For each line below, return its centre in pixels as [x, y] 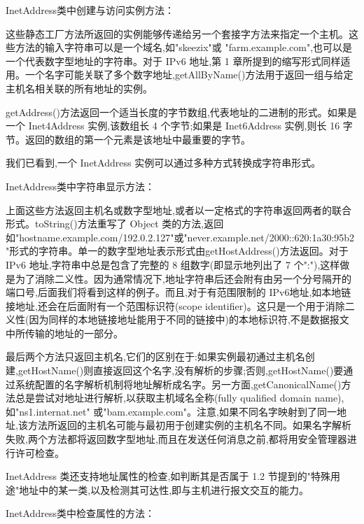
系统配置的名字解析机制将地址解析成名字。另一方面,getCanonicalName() [178, 384]
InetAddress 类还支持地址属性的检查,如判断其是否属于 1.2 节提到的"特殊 [168, 476]
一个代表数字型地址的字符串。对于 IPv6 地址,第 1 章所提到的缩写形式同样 [173, 61]
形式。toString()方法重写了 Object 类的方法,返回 [115, 224]
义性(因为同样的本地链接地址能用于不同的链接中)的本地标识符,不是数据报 [173, 319]
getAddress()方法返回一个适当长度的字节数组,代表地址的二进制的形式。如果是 [181, 112]
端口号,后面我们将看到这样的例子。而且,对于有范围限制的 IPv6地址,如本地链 [178, 292]
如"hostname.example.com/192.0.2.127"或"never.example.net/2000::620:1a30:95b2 [180, 237]
